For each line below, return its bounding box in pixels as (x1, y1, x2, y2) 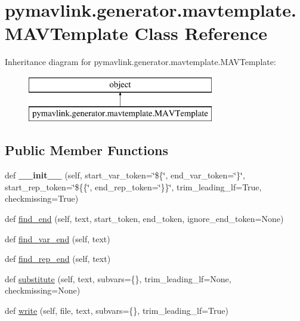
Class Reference (134, 21, 267, 45)
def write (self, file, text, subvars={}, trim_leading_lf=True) (5, 304, 228, 317)
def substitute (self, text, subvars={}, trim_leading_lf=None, (5, 272, 231, 285)
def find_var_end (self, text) (5, 232, 110, 245)
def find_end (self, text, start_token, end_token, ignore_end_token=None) (5, 212, 284, 225)
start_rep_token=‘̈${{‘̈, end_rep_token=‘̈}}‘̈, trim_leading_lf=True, (5, 180, 262, 193)
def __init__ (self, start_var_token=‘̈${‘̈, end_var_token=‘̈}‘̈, (5, 169, 245, 181)
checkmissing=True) (5, 192, 79, 205)
